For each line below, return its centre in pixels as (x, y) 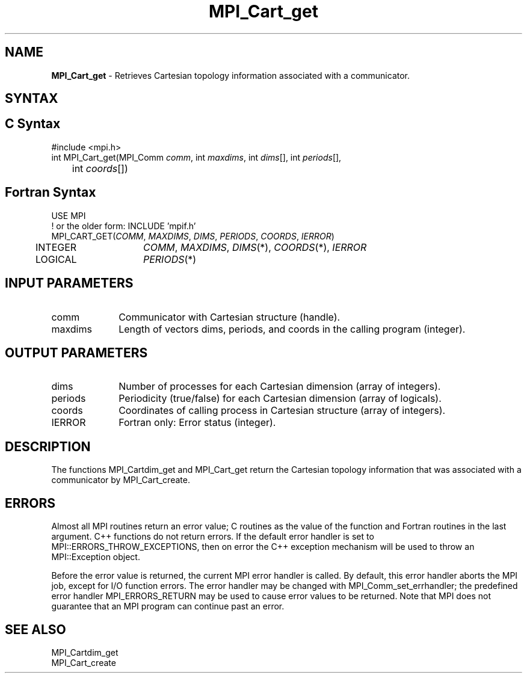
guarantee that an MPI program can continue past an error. (168, 606)
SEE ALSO (35, 629)
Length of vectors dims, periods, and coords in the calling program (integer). (292, 329)
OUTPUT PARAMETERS (76, 353)
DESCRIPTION (48, 446)
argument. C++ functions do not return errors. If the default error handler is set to (213, 537)
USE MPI (69, 215)
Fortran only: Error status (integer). (197, 423)
